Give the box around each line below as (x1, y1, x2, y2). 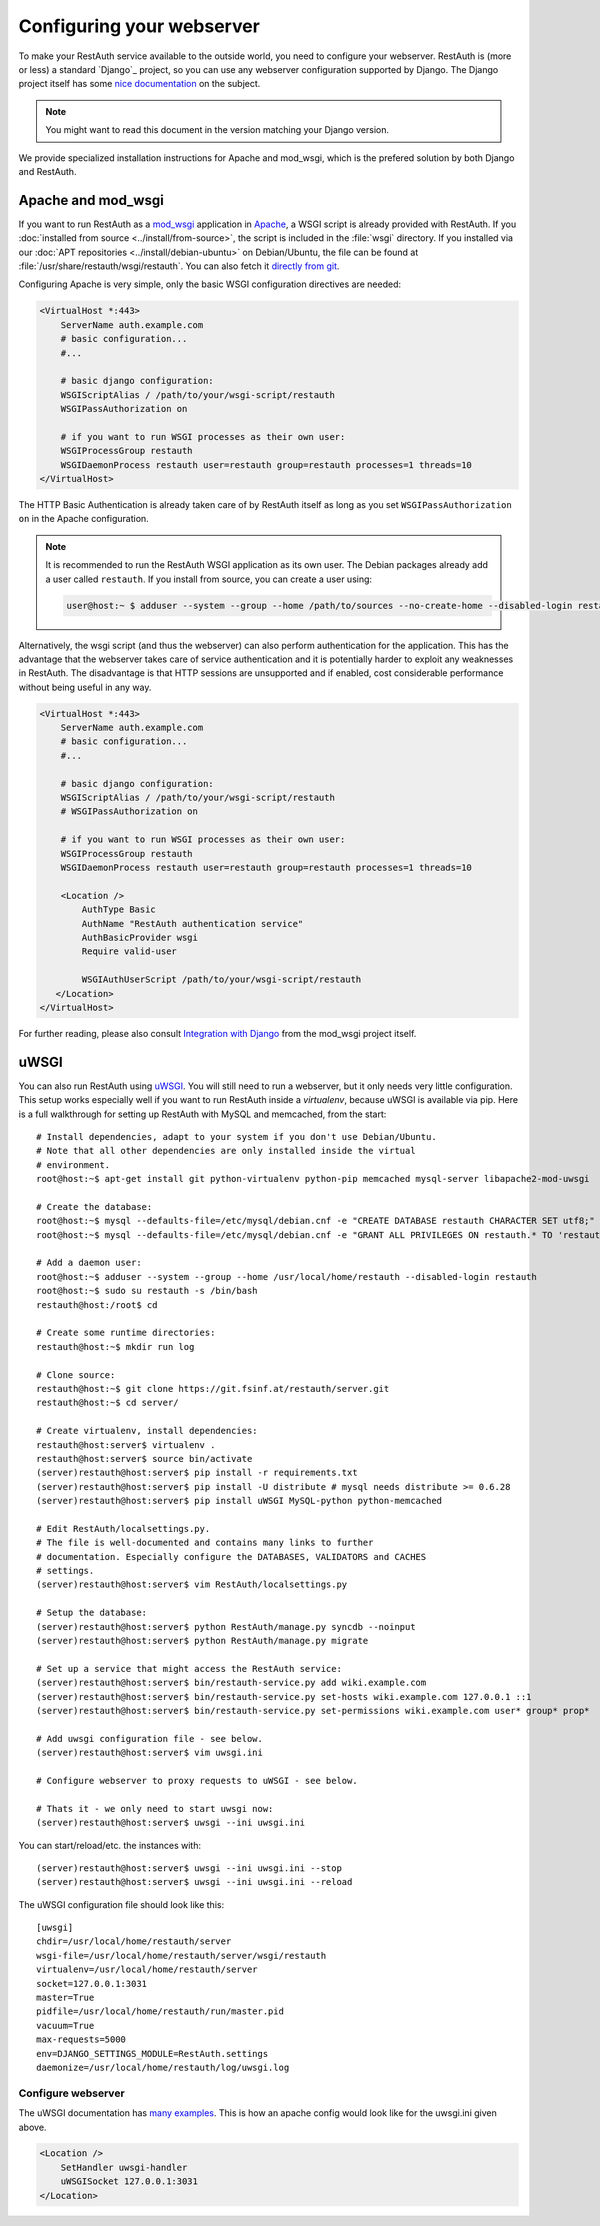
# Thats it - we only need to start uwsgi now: (36, 1803, 274, 1814)
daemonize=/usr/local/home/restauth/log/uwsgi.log (36, 2061, 290, 2073)
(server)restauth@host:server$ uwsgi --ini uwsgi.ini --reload (36, 1876, 353, 1888)
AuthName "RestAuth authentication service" (81, 918, 304, 929)
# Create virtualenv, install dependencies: (36, 1425, 259, 1437)
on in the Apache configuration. (18, 513, 149, 525)
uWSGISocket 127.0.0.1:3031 (60, 2176, 199, 2187)
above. (18, 2121, 47, 2133)
